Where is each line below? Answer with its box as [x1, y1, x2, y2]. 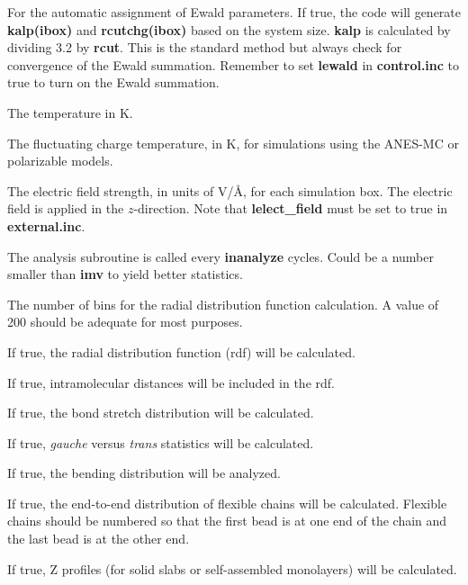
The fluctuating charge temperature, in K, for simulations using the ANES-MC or [7, 133, 459, 152]
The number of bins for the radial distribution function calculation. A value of [7, 294, 439, 313]
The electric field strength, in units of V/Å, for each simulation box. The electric [7, 181, 453, 200]
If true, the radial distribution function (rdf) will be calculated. [7, 342, 355, 361]
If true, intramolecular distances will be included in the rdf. [7, 373, 335, 391]
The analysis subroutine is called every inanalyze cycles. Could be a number [7, 247, 434, 265]
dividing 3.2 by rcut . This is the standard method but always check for [7, 38, 402, 57]
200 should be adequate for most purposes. [7, 312, 243, 331]
